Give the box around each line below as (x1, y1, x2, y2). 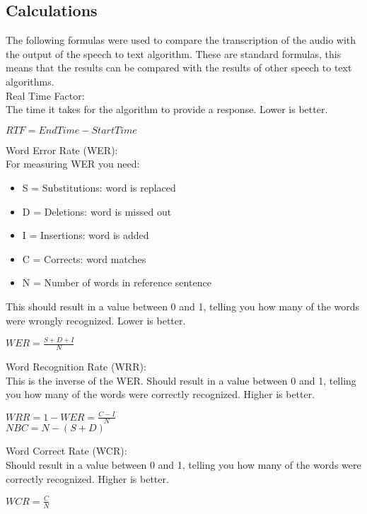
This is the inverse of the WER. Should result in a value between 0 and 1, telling (6, 373, 356, 387)
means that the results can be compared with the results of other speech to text (6, 60, 352, 75)
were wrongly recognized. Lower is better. (6, 313, 186, 327)
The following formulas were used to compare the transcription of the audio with (6, 33, 356, 47)
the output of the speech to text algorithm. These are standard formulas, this (6, 46, 342, 61)
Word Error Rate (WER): (6, 142, 118, 157)
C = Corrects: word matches (22, 251, 146, 266)
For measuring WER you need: (6, 156, 140, 171)
